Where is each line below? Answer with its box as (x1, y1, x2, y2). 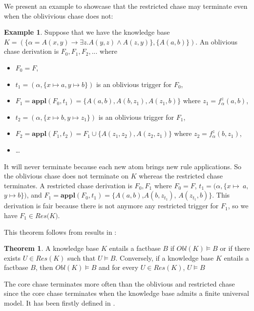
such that (67, 252, 96, 263)
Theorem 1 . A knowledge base (4, 243, 99, 253)
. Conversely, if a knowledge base (115, 252, 214, 263)
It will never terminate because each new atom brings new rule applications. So (4, 161, 242, 171)
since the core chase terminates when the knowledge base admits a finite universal (4, 288, 249, 298)
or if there (220, 243, 250, 253)
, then (35, 262, 53, 272)
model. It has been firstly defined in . (4, 298, 115, 308)
